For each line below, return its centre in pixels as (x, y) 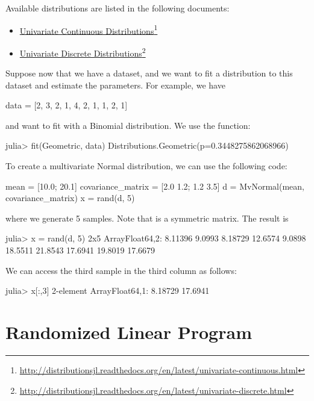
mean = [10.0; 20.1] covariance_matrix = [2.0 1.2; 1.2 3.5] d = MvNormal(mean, (155, 186)
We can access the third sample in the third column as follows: (121, 270)
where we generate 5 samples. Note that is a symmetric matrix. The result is (147, 218)
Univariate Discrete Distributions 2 (83, 52)
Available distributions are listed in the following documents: (118, 8)
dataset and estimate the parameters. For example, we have (115, 85)
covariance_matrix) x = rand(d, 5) (70, 198)
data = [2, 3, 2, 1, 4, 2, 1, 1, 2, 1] (67, 105)
